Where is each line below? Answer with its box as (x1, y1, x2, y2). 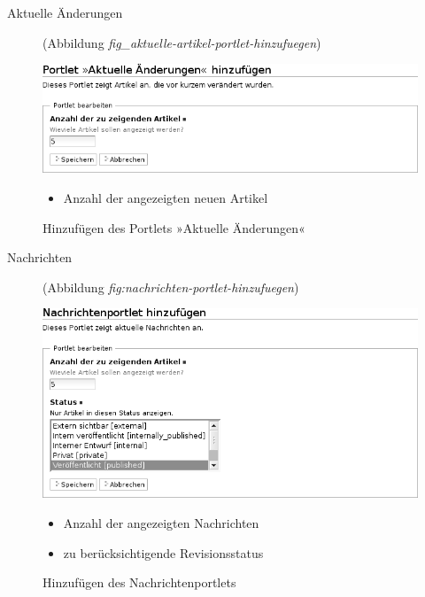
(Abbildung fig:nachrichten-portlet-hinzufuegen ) (42, 277, 299, 296)
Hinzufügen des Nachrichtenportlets (42, 573, 236, 592)
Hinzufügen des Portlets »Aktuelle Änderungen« (42, 218, 305, 236)
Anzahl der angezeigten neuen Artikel (63, 189, 268, 207)
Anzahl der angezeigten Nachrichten (63, 513, 259, 531)
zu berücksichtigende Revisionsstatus (63, 543, 264, 562)
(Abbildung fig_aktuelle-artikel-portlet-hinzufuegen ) (42, 33, 321, 51)
